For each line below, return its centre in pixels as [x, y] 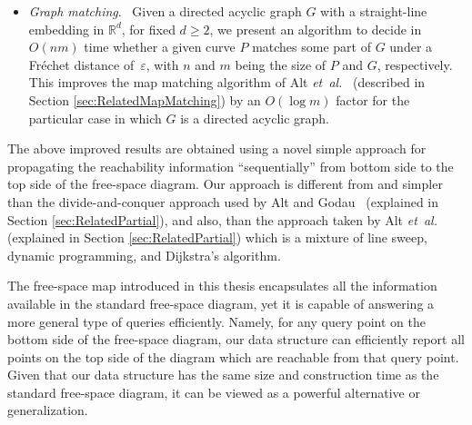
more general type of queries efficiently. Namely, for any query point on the [216, 321]
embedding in [66, 29]
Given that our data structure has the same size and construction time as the [223, 375]
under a [411, 47]
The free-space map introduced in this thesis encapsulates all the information [222, 286]
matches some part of [311, 47]
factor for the [373, 99]
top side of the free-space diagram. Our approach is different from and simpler [225, 184]
